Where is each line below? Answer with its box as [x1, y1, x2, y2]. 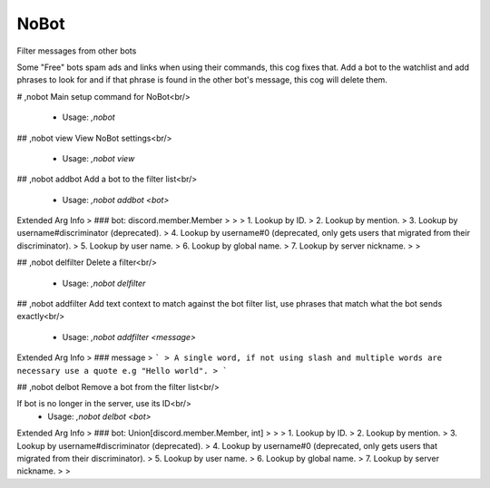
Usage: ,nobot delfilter [62, 278, 146, 288]
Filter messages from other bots [16, 45, 137, 56]
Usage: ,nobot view [62, 152, 135, 163]
